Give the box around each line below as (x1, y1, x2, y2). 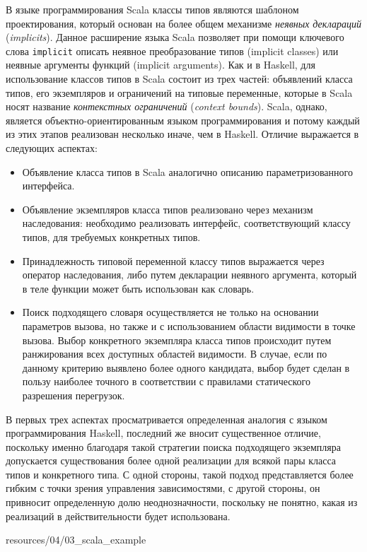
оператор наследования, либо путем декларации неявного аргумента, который (22, 267, 357, 282)
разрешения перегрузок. (22, 387, 125, 402)
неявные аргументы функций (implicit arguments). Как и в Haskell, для (6, 57, 315, 72)
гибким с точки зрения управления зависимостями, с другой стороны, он (6, 481, 320, 495)
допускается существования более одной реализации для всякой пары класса (6, 453, 337, 468)
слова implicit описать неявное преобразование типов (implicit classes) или (6, 43, 339, 58)
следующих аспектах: (6, 141, 98, 155)
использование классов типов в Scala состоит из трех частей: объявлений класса (6, 71, 353, 86)
